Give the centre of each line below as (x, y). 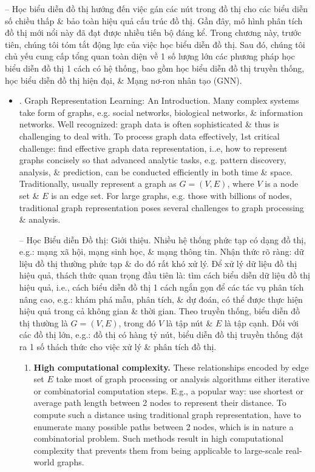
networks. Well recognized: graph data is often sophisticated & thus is (149, 124)
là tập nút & (189, 322)
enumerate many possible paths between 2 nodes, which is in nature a (164, 426)
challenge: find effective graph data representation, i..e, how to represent (153, 148)
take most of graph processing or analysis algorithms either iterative (183, 379)
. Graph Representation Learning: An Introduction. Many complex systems (159, 100)
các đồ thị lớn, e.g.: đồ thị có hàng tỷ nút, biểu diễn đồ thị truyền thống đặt (161, 335)
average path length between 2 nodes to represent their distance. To (160, 403)
